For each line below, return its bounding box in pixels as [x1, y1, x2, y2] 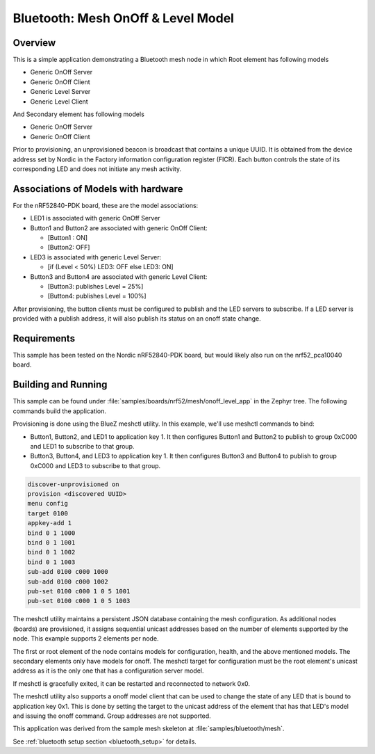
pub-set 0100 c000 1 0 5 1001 [27, 588, 131, 595]
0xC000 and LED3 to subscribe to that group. [30, 461, 161, 470]
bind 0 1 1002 [27, 548, 76, 556]
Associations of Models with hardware [12, 183, 183, 195]
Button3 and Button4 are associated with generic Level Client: [30, 272, 208, 281]
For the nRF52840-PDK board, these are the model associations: [12, 201, 199, 209]
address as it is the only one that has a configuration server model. [12, 666, 204, 675]
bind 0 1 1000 [27, 529, 76, 537]
